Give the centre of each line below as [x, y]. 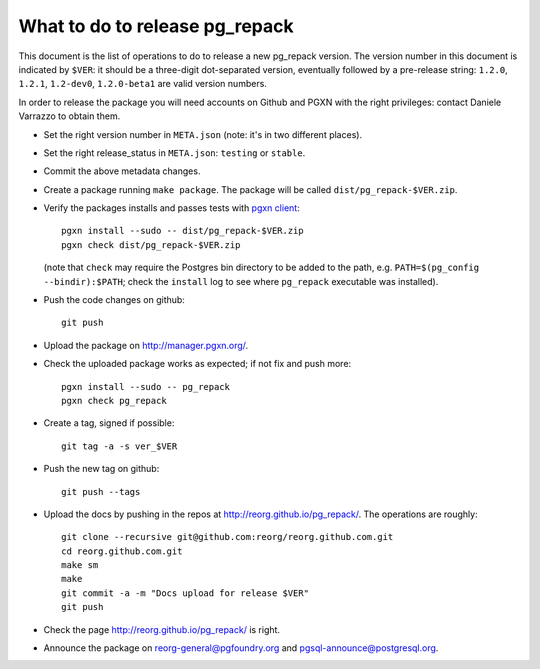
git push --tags [101, 491]
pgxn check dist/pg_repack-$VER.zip [151, 244]
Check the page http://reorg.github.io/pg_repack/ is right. [161, 629]
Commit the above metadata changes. [122, 171]
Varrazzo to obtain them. [69, 116]
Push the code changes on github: [114, 300]
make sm [80, 565]
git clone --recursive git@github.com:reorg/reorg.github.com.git [227, 537]
